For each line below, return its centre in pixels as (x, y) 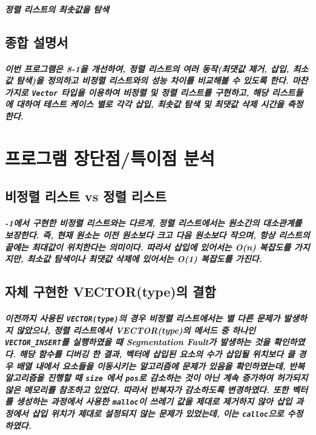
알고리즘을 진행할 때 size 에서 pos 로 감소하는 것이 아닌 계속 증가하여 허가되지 (156, 378)
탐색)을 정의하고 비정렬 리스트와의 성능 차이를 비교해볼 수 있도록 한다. (152, 80)
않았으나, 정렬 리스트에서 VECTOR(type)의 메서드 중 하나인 (136, 330)
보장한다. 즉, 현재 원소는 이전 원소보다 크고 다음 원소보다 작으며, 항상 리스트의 (157, 234)
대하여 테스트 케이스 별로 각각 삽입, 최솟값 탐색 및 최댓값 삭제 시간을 (150, 104)
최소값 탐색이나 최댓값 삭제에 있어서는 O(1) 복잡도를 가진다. (144, 259)
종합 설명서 (37, 42)
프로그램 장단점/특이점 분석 (110, 157)
